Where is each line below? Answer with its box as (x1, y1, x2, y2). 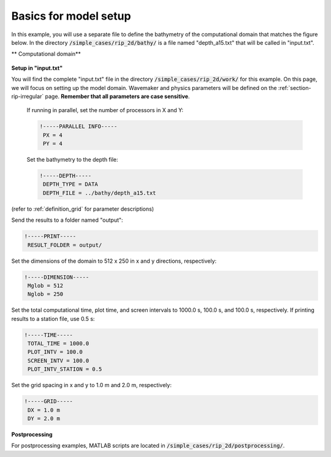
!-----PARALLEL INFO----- (39, 123, 118, 130)
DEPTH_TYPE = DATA (43, 181, 98, 188)
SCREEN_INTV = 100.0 (28, 357, 89, 364)
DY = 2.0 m (28, 415, 61, 422)
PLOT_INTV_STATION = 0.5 (28, 366, 102, 373)
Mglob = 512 (28, 282, 64, 289)
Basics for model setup (11, 9, 131, 23)
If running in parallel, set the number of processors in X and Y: (26, 107, 184, 114)
